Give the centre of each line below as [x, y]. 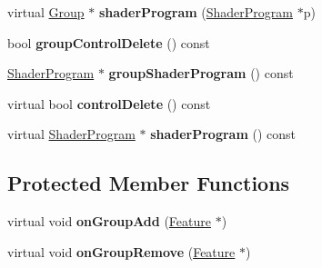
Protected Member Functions [149, 183]
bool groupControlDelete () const [109, 42]
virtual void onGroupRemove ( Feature [121, 251]
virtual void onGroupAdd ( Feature [109, 221]
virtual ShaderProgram [71, 134]
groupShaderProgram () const [201, 73]
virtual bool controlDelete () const [109, 103]
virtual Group [46, 12]
